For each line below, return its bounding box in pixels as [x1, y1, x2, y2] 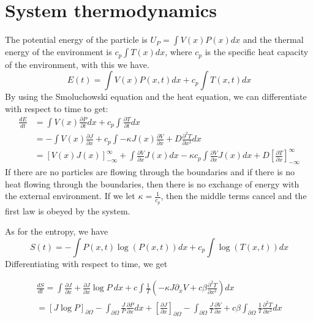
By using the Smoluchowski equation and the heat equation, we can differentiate [5, 90, 307, 103]
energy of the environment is [5, 45, 112, 58]
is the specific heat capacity [205, 45, 309, 58]
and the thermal [243, 33, 304, 46]
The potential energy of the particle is [5, 33, 148, 46]
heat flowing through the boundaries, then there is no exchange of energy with [5, 177, 300, 190]
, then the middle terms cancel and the [160, 189, 307, 202]
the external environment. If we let [5, 189, 135, 202]
